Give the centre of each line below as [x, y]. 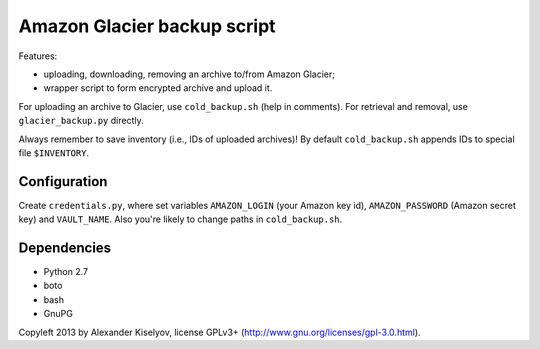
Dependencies [65, 248]
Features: [38, 56]
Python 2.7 [66, 272]
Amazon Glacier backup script [147, 26]
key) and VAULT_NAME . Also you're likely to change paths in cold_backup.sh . [180, 219]
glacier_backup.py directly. [81, 121]
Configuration [63, 181]
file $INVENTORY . [54, 152]
